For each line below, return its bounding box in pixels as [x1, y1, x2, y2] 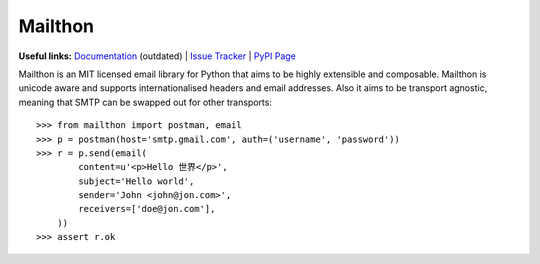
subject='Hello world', [78, 175, 195, 187]
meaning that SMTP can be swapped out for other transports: [18, 96, 272, 108]
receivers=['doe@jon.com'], [78, 203, 216, 215]
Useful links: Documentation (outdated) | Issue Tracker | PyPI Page [18, 50, 297, 62]
